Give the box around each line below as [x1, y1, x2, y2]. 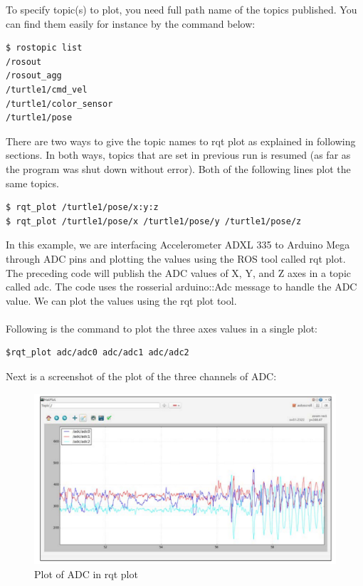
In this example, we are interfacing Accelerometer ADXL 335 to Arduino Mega [6, 237, 350, 252]
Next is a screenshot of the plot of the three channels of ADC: [6, 369, 277, 384]
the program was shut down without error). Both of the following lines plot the [6, 161, 351, 176]
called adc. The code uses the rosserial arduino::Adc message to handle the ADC [6, 279, 357, 294]
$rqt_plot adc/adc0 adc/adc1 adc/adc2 [6, 347, 189, 358]
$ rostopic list [6, 43, 83, 53]
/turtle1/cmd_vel [6, 84, 88, 95]
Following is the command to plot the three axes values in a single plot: [6, 320, 318, 335]
